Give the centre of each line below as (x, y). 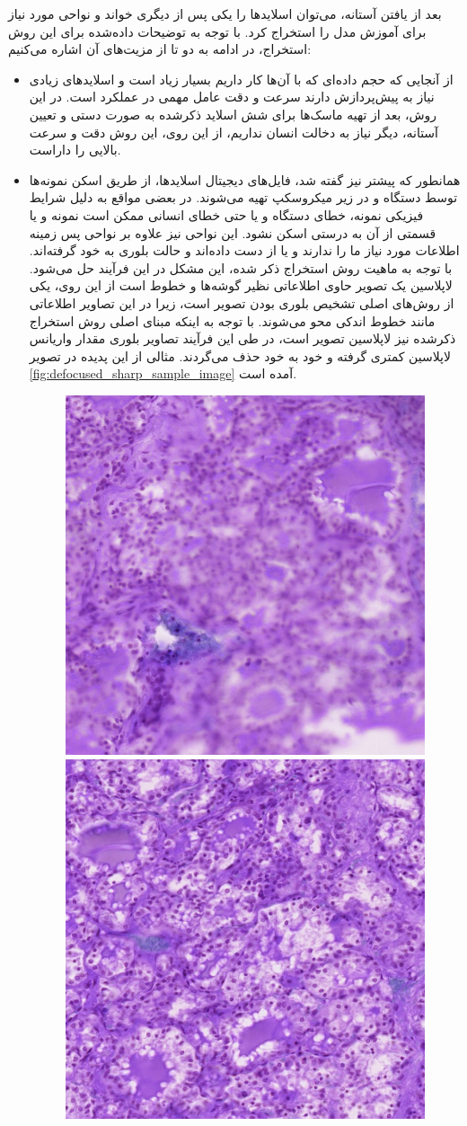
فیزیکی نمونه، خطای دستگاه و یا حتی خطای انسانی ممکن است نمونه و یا (226, 214)
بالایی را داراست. (75, 150)
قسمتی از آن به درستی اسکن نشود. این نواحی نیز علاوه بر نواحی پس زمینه (233, 232)
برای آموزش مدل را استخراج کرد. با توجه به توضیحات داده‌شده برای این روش (217, 31)
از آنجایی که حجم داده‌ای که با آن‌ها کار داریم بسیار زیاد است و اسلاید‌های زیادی (241, 79)
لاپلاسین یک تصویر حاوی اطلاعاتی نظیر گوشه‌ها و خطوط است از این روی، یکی (241, 285)
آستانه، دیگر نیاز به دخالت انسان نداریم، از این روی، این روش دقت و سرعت (233, 132)
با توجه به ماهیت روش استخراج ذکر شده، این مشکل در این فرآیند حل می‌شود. (241, 267)
